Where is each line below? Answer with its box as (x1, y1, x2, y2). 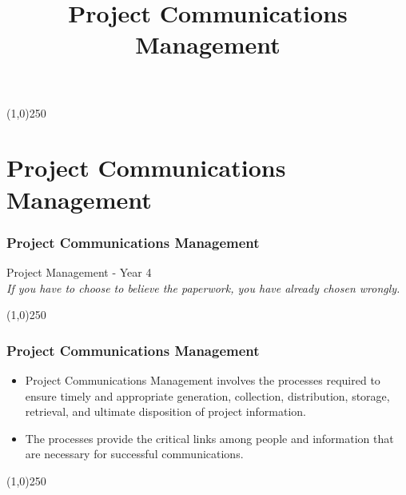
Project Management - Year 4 (6, 263, 152, 280)
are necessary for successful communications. (25, 445, 244, 462)
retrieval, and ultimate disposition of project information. (25, 403, 306, 420)
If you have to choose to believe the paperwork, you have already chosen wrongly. (6, 279, 400, 296)
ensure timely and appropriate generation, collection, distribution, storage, (25, 387, 390, 404)
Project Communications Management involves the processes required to (25, 371, 380, 388)
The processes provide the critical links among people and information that (25, 429, 394, 446)
